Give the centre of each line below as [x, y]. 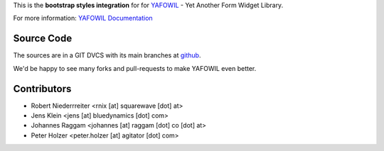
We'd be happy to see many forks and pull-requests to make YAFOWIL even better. [135, 68]
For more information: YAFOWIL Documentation [83, 18]
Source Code [43, 39]
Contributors [42, 89]
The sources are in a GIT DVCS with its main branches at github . [107, 55]
